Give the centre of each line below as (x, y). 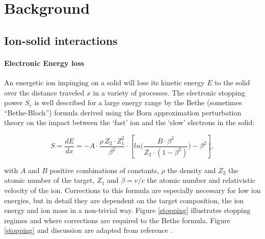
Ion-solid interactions (61, 40)
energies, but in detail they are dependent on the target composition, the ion (124, 200)
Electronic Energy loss (44, 63)
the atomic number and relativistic (201, 180)
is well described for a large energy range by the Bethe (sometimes (138, 102)
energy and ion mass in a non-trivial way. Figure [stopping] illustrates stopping (127, 210)
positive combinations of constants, (104, 170)
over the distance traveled (44, 92)
